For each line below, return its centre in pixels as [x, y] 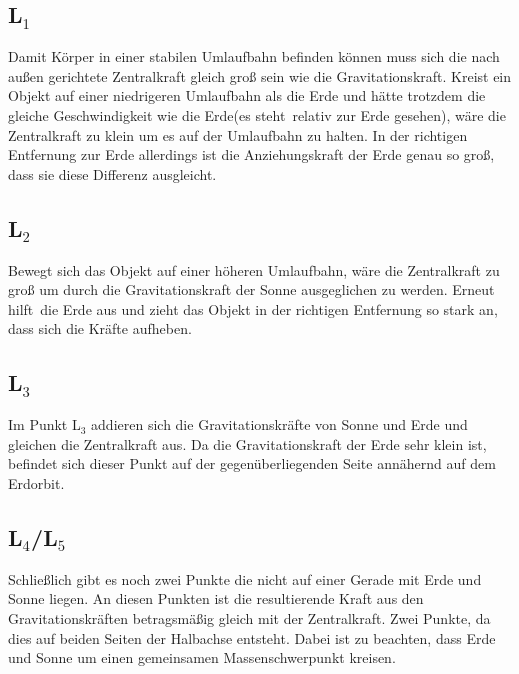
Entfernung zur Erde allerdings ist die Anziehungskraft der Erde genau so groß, [251, 154]
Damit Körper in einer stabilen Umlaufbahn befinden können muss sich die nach [254, 56]
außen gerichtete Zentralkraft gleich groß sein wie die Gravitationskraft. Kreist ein [260, 75]
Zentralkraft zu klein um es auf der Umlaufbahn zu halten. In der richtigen [238, 134]
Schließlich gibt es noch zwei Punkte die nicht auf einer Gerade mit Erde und [245, 578]
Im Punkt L [44, 424]
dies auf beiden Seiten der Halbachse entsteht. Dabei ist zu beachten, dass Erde [252, 637]
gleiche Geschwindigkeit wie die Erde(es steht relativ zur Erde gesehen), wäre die [257, 114]
